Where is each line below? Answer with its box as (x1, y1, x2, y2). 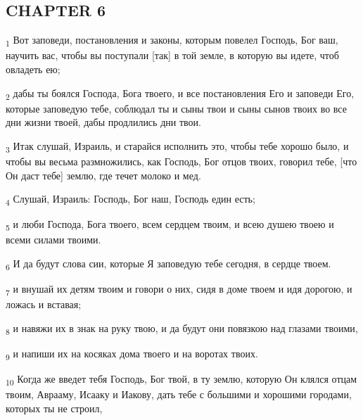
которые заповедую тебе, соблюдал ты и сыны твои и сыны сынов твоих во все (6, 101, 347, 115)
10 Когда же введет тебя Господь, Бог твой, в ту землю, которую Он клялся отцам (6, 371, 357, 388)
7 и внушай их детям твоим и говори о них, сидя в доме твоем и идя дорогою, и (6, 281, 352, 298)
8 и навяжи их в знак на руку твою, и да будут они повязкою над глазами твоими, (6, 320, 358, 337)
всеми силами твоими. (6, 232, 101, 247)
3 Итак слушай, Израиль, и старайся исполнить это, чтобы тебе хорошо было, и (6, 138, 349, 155)
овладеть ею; (6, 61, 60, 76)
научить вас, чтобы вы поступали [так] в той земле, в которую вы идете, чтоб (6, 48, 339, 63)
